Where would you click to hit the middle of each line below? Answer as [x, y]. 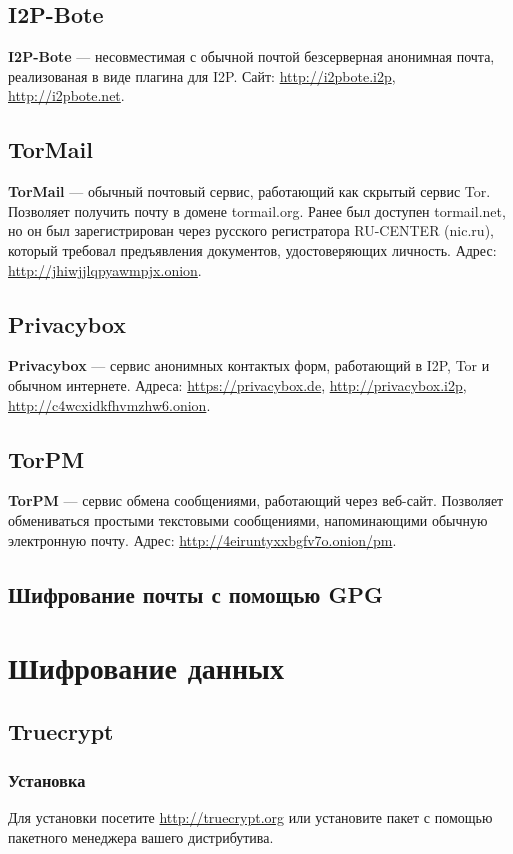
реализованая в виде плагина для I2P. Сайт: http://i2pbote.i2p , [202, 75]
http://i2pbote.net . [66, 95]
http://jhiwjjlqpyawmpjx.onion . [105, 269]
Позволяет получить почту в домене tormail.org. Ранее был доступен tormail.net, [257, 210]
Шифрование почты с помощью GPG [195, 593]
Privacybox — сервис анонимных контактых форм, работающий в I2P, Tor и [249, 365]
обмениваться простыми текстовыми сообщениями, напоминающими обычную [248, 519]
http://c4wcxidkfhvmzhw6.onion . [109, 404]
